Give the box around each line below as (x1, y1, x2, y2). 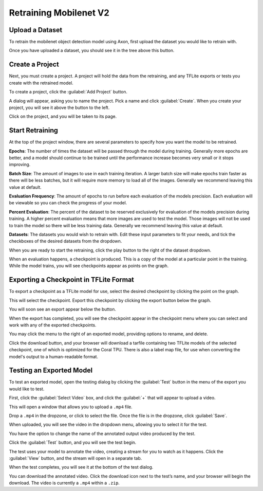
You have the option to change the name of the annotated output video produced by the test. (9, 431, 196, 436)
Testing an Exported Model (9, 366, 93, 375)
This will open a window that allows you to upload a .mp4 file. (9, 404, 132, 410)
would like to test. (9, 386, 45, 392)
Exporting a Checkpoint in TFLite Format (9, 275, 134, 284)
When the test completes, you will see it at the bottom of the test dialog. (9, 464, 153, 470)
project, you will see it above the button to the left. (9, 105, 110, 110)
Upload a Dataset (9, 26, 63, 34)
